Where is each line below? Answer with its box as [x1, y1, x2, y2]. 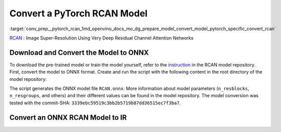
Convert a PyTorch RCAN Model [9, 8, 148, 19]
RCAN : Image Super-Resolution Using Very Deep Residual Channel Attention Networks [9, 35, 194, 41]
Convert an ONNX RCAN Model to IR [9, 113, 127, 122]
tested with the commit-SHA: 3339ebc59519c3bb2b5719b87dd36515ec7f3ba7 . [9, 100, 181, 106]
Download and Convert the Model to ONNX [9, 48, 149, 57]
